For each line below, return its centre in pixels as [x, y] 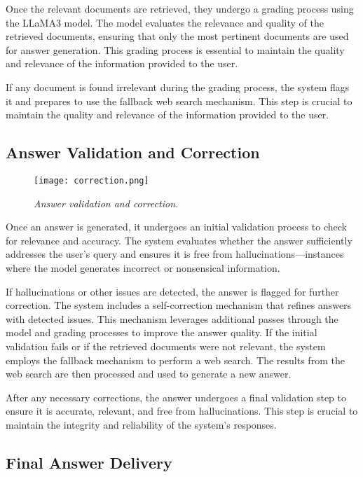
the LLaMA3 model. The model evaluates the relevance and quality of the [165, 22]
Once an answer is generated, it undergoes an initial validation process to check [177, 227]
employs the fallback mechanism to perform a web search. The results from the [175, 360]
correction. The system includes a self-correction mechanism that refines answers [179, 305]
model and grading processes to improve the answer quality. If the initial [162, 332]
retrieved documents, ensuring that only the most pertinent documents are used [177, 36]
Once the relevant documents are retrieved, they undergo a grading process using [180, 8]
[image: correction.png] [91, 180]
